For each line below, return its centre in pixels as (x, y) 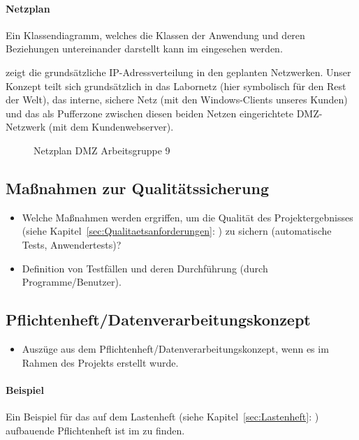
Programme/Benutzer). (72, 282)
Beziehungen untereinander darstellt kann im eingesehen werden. (144, 49)
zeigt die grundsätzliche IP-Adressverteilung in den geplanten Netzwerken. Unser (178, 72)
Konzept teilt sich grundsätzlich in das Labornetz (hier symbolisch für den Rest (176, 86)
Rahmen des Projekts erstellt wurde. (100, 362)
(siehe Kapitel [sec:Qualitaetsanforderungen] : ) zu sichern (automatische (177, 231)
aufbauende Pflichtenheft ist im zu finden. (95, 430)
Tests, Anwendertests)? (72, 244)
